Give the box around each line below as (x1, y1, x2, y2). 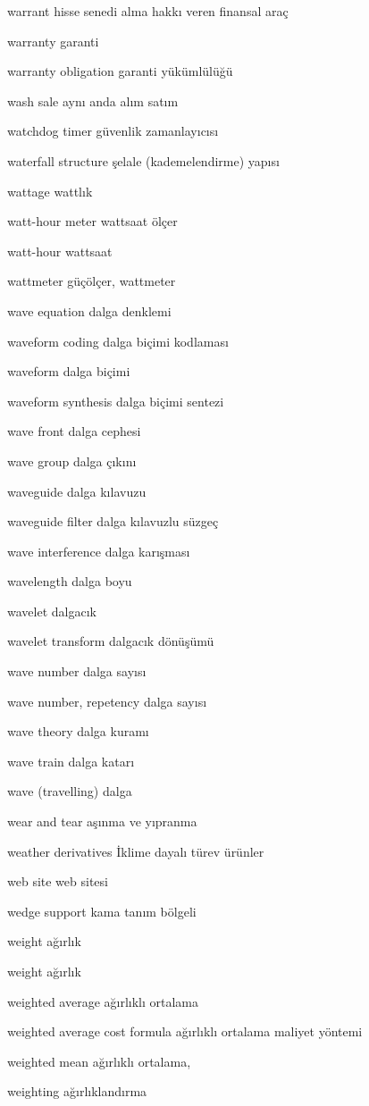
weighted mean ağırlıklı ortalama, (7, 1052, 191, 1070)
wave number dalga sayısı (7, 662, 147, 681)
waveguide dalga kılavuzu (7, 482, 147, 500)
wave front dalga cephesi (7, 422, 141, 440)
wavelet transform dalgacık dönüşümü (7, 632, 214, 650)
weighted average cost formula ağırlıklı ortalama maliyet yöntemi (7, 1022, 363, 1041)
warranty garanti (7, 31, 99, 50)
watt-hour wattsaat (7, 241, 113, 260)
